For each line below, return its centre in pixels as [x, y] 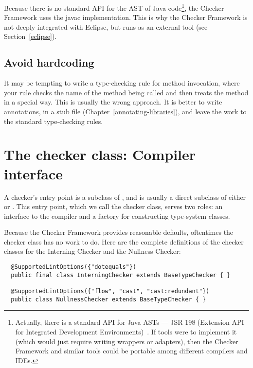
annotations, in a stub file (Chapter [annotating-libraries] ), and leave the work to [125, 112]
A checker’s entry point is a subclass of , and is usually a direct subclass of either [125, 197]
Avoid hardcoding [49, 62]
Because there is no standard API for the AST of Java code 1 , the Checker [114, 7]
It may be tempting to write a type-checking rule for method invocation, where [122, 83]
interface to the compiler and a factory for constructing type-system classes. [117, 216]
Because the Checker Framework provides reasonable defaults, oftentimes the [119, 232]
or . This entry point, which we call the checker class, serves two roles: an [113, 206]
